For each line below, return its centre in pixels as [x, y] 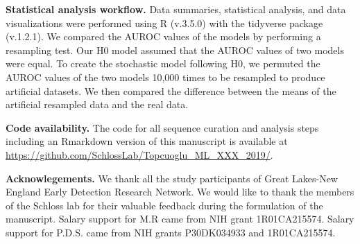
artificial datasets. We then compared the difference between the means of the [171, 90]
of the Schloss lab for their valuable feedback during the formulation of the [164, 205]
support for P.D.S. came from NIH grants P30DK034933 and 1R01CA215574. [171, 232]
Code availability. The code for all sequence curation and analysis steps [162, 127]
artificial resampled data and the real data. [97, 104]
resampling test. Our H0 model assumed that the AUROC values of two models [175, 50]
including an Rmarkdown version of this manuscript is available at [147, 141]
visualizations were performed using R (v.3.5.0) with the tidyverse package [164, 23]
